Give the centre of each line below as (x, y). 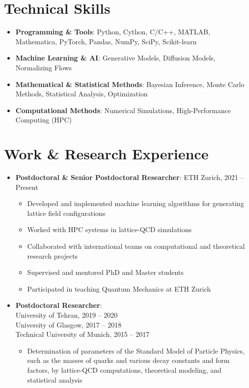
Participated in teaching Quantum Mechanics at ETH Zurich (119, 288)
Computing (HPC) (43, 120)
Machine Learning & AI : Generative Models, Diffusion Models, (115, 58)
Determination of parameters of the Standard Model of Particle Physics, (136, 350)
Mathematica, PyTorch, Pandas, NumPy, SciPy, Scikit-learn (106, 41)
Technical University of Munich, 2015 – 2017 (83, 334)
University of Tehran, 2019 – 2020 (67, 314)
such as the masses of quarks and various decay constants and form (128, 360)
